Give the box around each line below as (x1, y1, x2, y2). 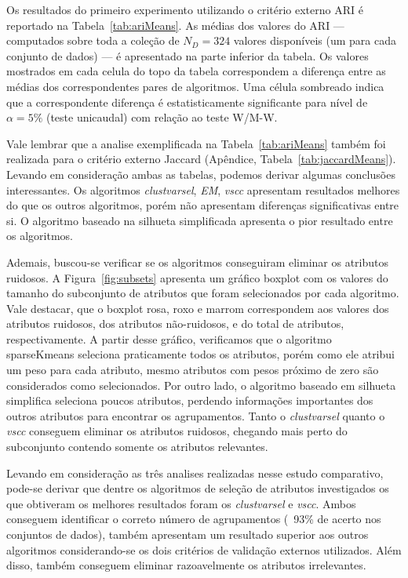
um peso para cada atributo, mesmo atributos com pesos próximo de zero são (6, 362, 379, 378)
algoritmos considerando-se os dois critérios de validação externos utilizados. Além (6, 541, 402, 558)
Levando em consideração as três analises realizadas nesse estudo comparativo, (6, 464, 384, 481)
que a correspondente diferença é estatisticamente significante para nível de (6, 93, 368, 110)
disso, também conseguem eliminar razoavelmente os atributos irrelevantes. (6, 557, 366, 573)
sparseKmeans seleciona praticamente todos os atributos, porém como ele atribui (6, 346, 395, 362)
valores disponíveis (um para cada (233, 32, 397, 49)
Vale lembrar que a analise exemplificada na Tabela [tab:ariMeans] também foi (6, 135, 386, 151)
